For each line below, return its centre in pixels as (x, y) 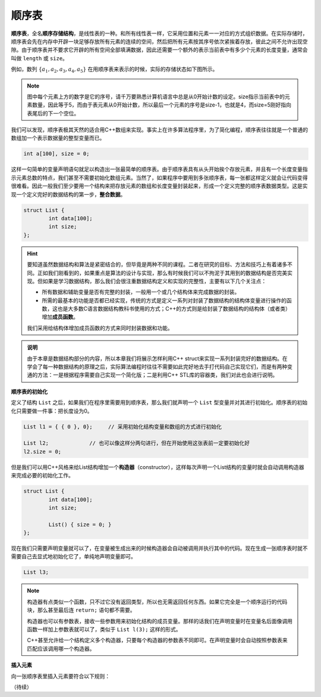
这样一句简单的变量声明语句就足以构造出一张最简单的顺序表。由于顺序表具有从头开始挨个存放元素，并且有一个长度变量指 (159, 169)
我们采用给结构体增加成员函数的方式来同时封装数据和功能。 (100, 328)
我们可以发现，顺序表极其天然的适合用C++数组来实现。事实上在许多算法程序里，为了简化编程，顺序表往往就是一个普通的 (160, 130)
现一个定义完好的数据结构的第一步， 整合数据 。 (68, 194)
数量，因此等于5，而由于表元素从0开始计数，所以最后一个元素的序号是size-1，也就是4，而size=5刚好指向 (161, 105)
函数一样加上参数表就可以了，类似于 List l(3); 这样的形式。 (104, 629)
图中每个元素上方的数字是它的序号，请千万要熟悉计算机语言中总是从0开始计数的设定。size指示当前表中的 (156, 96)
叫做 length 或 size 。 (40, 58)
